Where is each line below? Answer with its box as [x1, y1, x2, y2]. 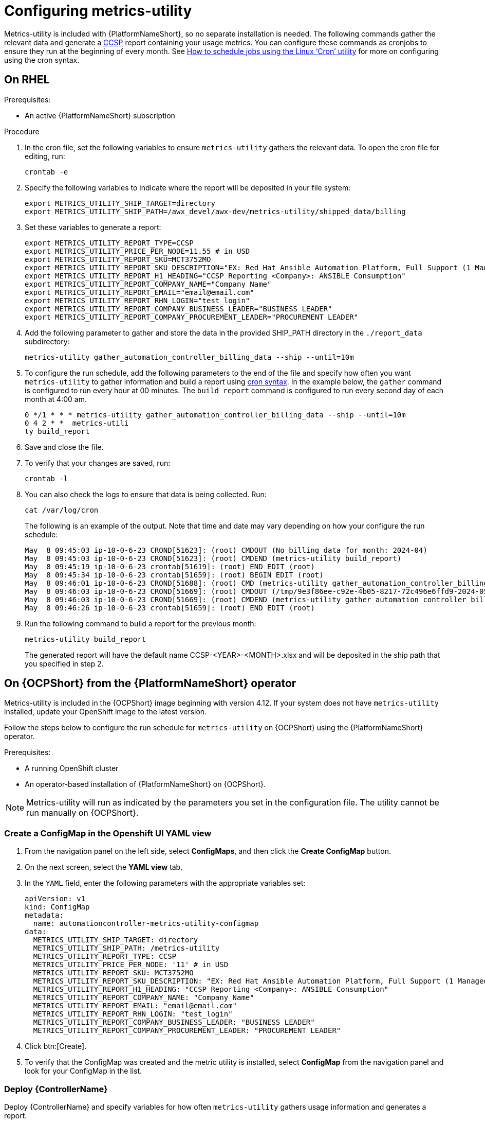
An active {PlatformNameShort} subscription [25, 111, 175, 120]
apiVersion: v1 [25, 895, 86, 903]
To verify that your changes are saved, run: [25, 458, 171, 467]
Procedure [4, 127, 40, 136]
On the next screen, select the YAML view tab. [25, 863, 183, 872]
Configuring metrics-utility [4, 2, 192, 20]
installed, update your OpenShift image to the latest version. [4, 707, 207, 716]
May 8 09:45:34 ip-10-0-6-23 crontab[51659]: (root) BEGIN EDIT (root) [25, 570, 324, 579]
